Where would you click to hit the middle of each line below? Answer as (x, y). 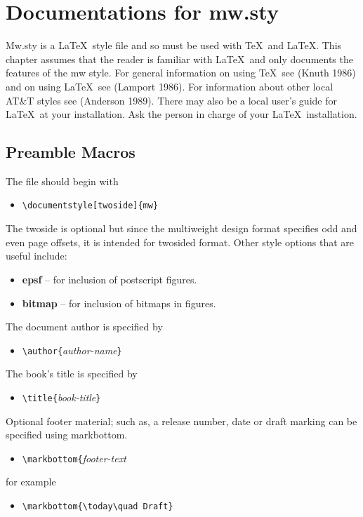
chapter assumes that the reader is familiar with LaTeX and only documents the (179, 59)
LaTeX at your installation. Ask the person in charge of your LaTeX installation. (181, 114)
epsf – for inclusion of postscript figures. (110, 279)
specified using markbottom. (67, 435)
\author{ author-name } (72, 350)
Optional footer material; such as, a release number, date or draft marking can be (181, 421)
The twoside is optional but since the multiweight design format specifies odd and (181, 228)
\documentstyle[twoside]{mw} (90, 206)
